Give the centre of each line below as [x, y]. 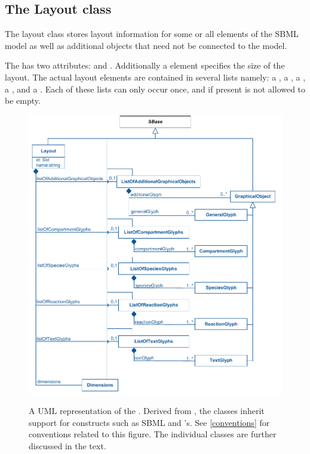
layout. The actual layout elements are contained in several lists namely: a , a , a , [155, 77]
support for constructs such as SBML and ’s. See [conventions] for [149, 422]
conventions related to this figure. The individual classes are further [153, 434]
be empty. [23, 101]
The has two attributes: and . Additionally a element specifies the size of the [145, 65]
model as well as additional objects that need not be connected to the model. [146, 45]
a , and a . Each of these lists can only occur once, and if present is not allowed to [155, 89]
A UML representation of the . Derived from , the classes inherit [147, 411]
